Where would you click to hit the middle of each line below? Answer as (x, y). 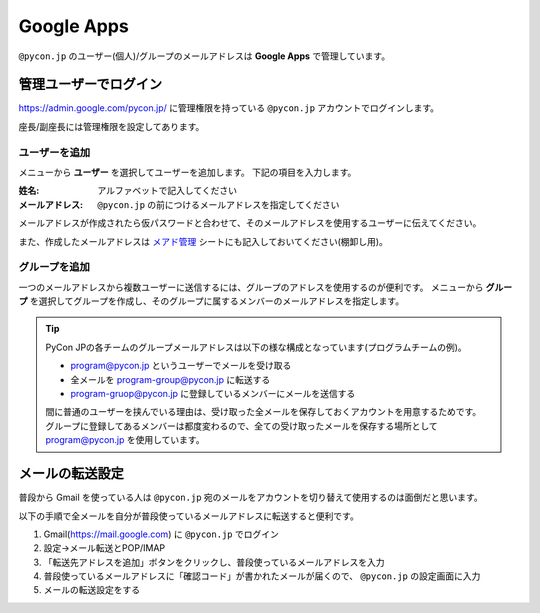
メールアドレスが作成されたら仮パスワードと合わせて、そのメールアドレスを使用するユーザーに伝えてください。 (250, 223)
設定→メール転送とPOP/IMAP (104, 548)
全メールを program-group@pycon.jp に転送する (170, 379)
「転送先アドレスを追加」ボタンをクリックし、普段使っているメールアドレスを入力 (214, 562)
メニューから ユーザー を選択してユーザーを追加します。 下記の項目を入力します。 (187, 172)
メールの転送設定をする (91, 590)
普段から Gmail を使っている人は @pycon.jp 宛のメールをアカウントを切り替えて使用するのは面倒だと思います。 (251, 497)
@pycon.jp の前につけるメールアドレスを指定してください (218, 204)
